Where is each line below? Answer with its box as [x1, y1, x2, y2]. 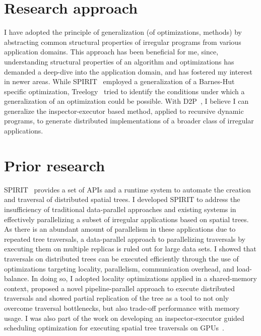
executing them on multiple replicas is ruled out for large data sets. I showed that [4, 243, 256, 254]
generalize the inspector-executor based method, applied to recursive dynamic [4, 105, 244, 116]
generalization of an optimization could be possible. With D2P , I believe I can [4, 96, 249, 106]
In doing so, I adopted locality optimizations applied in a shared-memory [31, 273, 257, 284]
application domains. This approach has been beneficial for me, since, [4, 46, 219, 57]
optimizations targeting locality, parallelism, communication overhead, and [4, 263, 234, 274]
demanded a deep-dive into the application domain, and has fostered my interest [4, 66, 253, 77]
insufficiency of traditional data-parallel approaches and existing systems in [4, 204, 236, 214]
